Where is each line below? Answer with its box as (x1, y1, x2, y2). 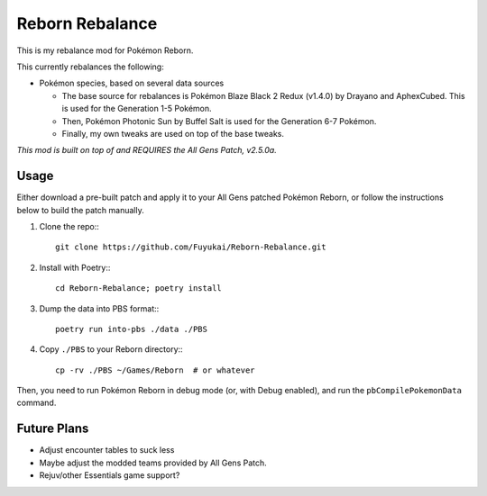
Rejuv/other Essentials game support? (39, 470, 180, 481)
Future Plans (16, 421, 89, 437)
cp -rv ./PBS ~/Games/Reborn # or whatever (55, 365, 256, 375)
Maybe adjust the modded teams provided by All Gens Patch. (39, 457, 268, 468)
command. (16, 397, 57, 409)
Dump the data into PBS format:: (39, 302, 160, 314)
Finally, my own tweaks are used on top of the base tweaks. (61, 128, 284, 139)
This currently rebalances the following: (16, 61, 164, 72)
